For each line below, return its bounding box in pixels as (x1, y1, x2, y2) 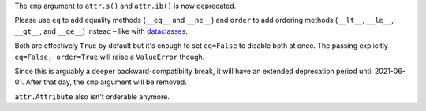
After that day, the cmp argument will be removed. (25, 77, 187, 87)
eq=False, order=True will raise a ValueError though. (14, 52, 205, 61)
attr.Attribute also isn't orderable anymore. (14, 91, 170, 102)
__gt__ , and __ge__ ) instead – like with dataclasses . (14, 26, 189, 35)
